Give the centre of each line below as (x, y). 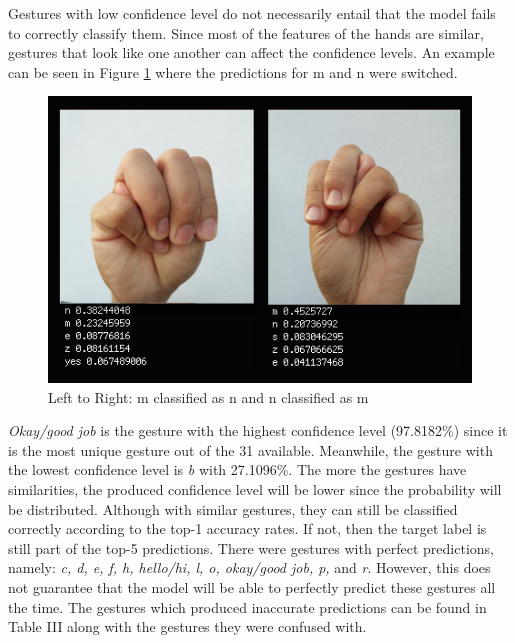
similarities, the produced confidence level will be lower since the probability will (255, 488)
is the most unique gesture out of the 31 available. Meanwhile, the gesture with (250, 449)
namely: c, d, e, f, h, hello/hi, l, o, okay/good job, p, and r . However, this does (249, 567)
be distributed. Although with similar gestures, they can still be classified (233, 508)
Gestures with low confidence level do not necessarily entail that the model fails (252, 13)
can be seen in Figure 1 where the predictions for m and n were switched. (233, 71)
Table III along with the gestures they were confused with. (187, 626)
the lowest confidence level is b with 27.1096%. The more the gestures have (237, 469)
